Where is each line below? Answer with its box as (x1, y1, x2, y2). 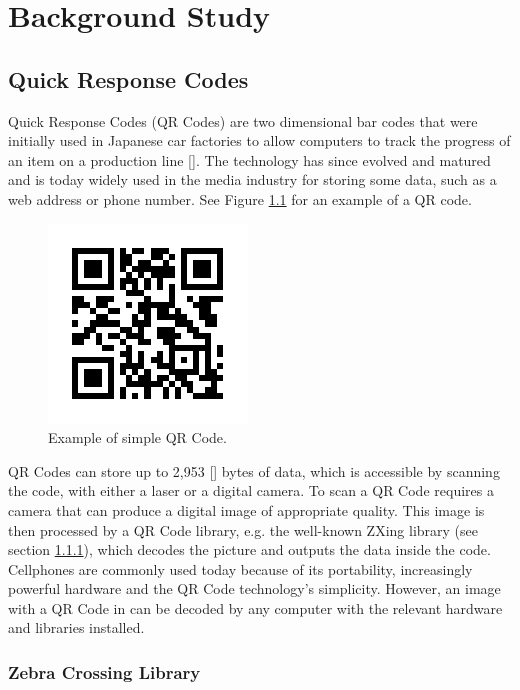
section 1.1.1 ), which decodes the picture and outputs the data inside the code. (8, 539, 491, 560)
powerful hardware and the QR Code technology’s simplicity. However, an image (8, 578, 501, 599)
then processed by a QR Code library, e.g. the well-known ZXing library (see (8, 519, 479, 540)
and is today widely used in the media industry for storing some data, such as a (8, 169, 497, 190)
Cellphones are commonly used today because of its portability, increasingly (8, 558, 473, 579)
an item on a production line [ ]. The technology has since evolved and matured (8, 149, 491, 170)
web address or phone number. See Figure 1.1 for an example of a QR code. (8, 188, 472, 209)
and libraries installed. (8, 617, 145, 638)
